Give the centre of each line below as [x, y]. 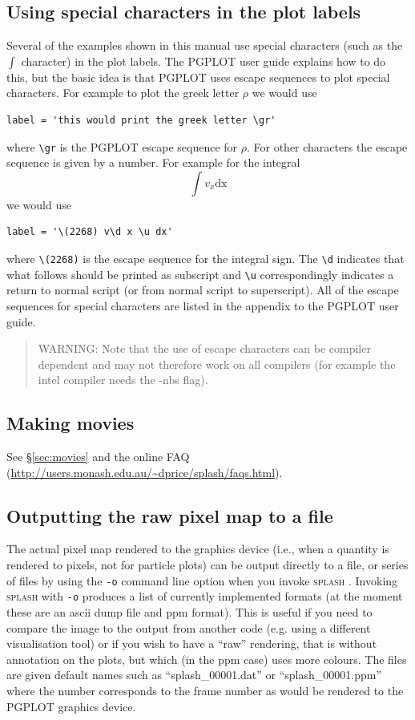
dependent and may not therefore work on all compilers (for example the [217, 364]
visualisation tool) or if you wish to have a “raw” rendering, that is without [192, 643]
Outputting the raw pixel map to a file [170, 515]
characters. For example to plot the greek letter [123, 93]
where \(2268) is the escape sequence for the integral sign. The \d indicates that [205, 259]
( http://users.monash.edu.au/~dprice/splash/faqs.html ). [145, 472]
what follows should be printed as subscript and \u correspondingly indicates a [200, 274]
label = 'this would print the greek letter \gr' [141, 120]
